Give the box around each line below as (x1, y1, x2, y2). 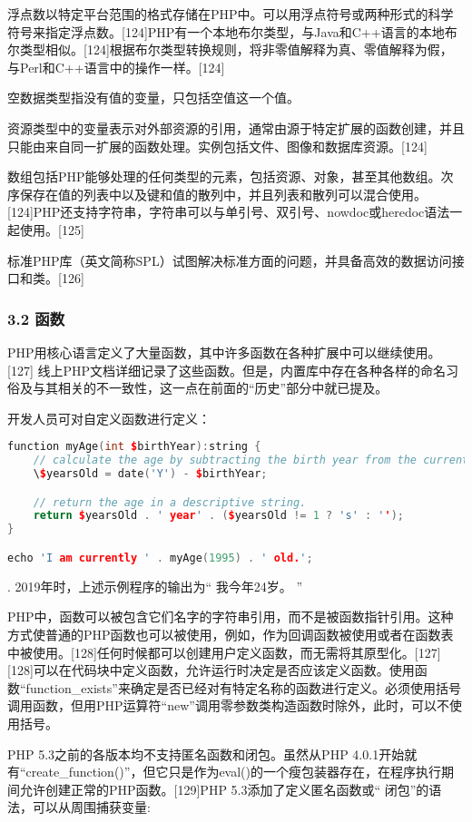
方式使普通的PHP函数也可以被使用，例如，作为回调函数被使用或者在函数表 (7, 624, 454, 643)
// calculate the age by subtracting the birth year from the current (33, 454, 469, 467)
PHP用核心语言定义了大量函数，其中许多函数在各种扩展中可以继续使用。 (7, 342, 441, 361)
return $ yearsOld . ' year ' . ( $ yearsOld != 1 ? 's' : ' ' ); (33, 509, 405, 523)
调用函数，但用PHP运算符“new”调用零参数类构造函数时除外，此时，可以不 (7, 696, 449, 715)
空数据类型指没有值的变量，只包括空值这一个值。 (7, 88, 300, 107)
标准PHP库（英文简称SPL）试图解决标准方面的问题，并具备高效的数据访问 (7, 250, 452, 269)
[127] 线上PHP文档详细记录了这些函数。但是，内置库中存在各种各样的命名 (7, 360, 447, 379)
